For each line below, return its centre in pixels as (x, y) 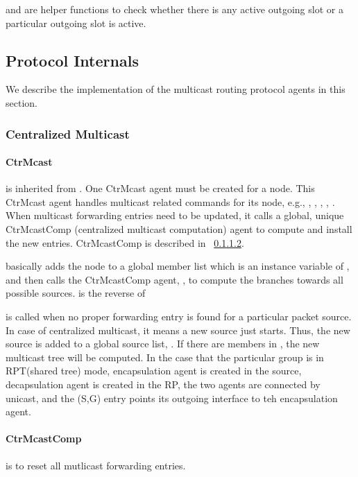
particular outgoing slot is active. (76, 23)
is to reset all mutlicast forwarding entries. (96, 465)
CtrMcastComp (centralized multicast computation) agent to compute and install (179, 229)
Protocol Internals (72, 60)
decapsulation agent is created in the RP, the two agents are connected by (163, 384)
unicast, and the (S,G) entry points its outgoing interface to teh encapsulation (172, 398)
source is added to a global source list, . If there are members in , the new (163, 344)
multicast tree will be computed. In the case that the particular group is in (165, 357)
